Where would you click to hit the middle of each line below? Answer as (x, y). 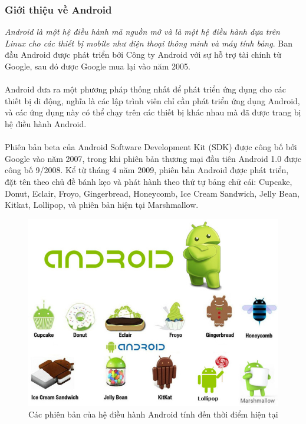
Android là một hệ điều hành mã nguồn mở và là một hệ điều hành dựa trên (142, 32)
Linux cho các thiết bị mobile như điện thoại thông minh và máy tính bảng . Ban (149, 43)
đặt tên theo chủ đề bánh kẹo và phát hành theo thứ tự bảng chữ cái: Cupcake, (149, 181)
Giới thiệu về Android (58, 9)
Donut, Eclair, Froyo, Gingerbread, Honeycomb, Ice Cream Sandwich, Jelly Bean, (152, 193)
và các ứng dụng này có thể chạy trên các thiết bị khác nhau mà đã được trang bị (153, 112)
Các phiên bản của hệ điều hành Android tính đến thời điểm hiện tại (153, 414)
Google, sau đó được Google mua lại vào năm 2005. (98, 66)
